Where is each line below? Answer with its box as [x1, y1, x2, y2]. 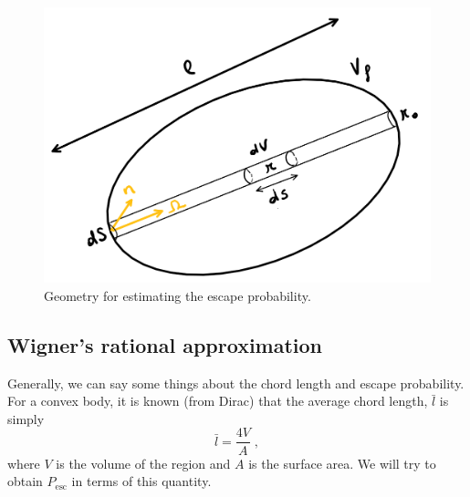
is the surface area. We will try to [248, 453, 436, 472]
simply [7, 409, 45, 428]
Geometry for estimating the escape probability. [44, 285, 311, 305]
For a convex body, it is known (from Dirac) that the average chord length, [7, 391, 428, 410]
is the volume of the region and [56, 453, 231, 472]
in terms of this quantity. [71, 471, 212, 491]
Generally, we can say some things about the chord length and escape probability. [7, 373, 465, 392]
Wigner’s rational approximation [7, 330, 323, 358]
